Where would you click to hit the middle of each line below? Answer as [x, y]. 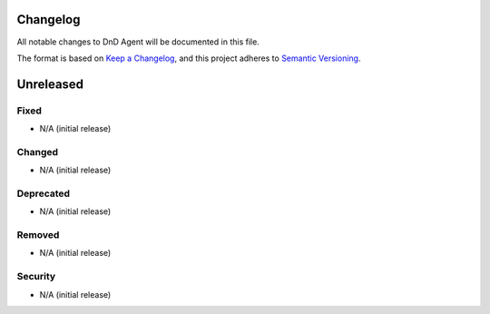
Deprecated [44, 193]
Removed [38, 235]
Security [36, 277]
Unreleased [50, 84]
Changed [38, 152]
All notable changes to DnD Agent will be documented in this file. [138, 42]
